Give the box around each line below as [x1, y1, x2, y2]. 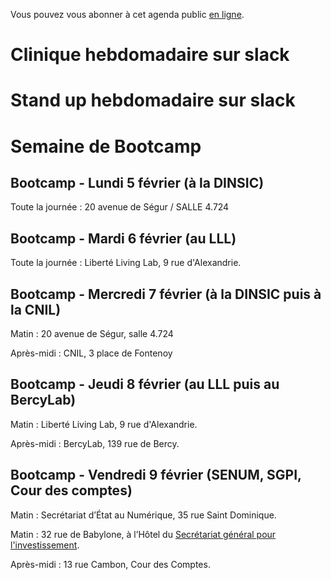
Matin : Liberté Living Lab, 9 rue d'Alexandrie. [10, 418, 198, 430]
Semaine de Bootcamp [10, 135, 202, 158]
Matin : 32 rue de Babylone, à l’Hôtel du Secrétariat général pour [10, 528, 277, 540]
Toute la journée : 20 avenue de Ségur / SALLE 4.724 [10, 201, 230, 213]
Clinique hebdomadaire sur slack [10, 44, 290, 66]
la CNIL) [10, 301, 62, 318]
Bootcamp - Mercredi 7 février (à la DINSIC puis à [10, 285, 322, 303]
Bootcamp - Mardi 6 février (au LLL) [10, 230, 237, 247]
